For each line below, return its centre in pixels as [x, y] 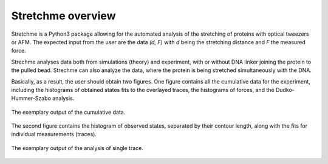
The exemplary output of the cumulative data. [68, 112]
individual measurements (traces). [54, 134]
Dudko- [285, 90]
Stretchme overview [63, 16]
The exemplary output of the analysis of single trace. [77, 148]
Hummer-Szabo [31, 98]
